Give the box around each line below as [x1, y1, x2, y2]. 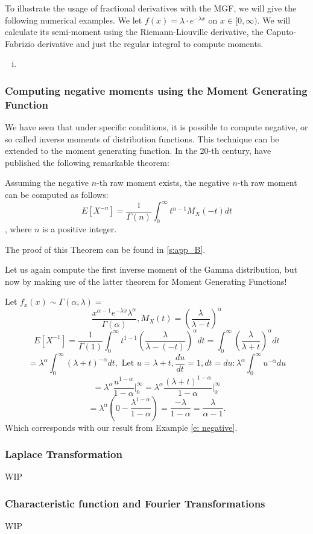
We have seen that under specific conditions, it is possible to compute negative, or [5, 121, 308, 133]
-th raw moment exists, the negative [96, 176, 230, 189]
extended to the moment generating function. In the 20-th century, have [5, 144, 271, 157]
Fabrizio [5, 37, 35, 49]
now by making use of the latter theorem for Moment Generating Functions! [5, 275, 287, 287]
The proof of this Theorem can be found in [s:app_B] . [5, 243, 206, 255]
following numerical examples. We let [5, 13, 142, 26]
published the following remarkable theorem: [5, 156, 169, 168]
